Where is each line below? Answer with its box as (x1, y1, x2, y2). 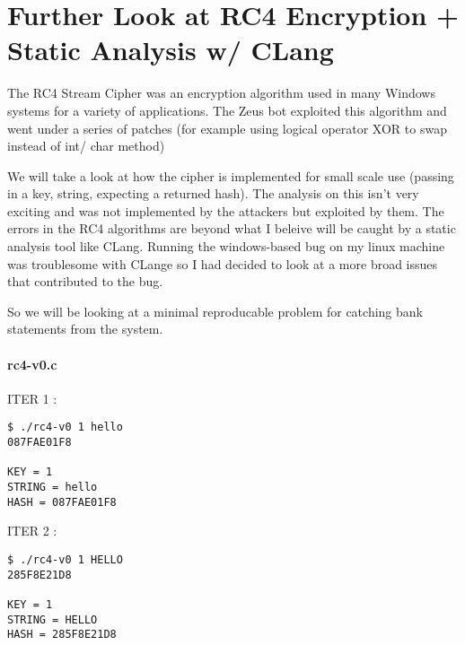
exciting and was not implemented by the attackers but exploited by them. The (7, 201, 444, 220)
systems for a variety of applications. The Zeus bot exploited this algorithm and (7, 100, 447, 119)
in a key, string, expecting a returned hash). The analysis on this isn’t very (7, 184, 419, 203)
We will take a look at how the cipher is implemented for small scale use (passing (7, 166, 454, 185)
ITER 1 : (7, 388, 57, 407)
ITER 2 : (7, 521, 57, 540)
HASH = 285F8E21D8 (7, 628, 117, 641)
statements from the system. (7, 319, 163, 338)
